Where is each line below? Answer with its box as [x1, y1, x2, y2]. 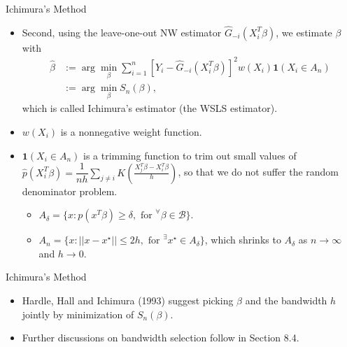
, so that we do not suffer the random [178, 164, 339, 179]
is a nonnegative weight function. [60, 125, 202, 139]
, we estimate [276, 24, 332, 39]
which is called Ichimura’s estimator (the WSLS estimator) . [22, 101, 278, 115]
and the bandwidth [245, 293, 327, 308]
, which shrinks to [204, 232, 281, 247]
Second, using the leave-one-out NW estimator [22, 24, 222, 39]
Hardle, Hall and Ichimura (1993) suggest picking [22, 293, 234, 308]
